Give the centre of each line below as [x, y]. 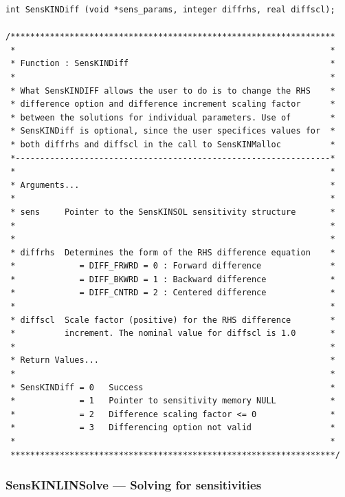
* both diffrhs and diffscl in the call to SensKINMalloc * [173, 144]
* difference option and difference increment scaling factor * [173, 104]
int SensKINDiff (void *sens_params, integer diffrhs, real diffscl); [170, 10]
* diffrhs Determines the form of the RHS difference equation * [173, 252]
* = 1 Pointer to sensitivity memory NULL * [173, 401]
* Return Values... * [173, 360]
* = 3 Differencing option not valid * [173, 428]
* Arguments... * [173, 185]
